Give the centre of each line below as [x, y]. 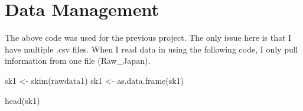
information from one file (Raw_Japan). [78, 61]
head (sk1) [22, 100]
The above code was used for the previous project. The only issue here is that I [148, 37]
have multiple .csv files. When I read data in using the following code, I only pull [151, 49]
